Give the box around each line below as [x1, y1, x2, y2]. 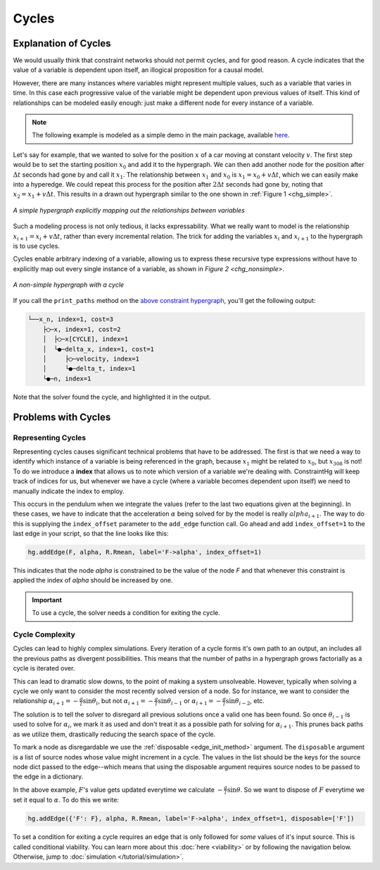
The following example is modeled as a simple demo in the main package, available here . [32, 131, 290, 139]
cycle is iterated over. [13, 664, 75, 673]
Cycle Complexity [13, 629, 75, 639]
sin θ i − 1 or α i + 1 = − [158, 697, 222, 707]
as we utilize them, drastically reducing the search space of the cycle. [13, 730, 216, 738]
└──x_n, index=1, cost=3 [27, 316, 114, 323]
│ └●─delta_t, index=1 [42, 365, 137, 373]
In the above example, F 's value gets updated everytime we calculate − [13, 785, 223, 794]
